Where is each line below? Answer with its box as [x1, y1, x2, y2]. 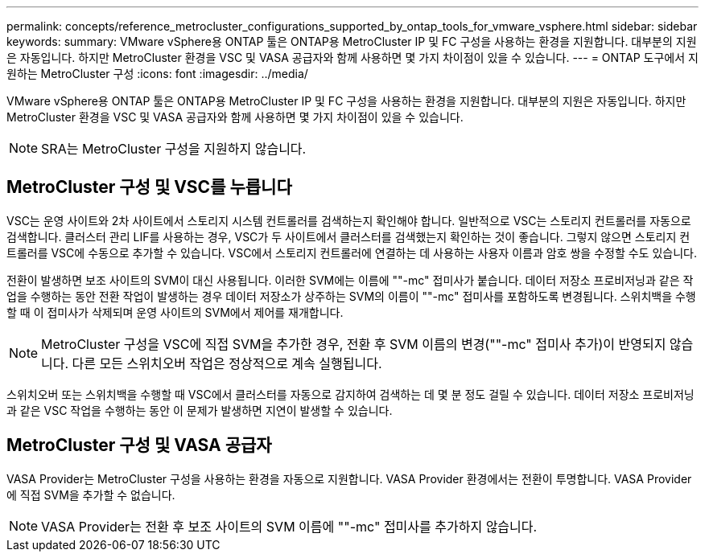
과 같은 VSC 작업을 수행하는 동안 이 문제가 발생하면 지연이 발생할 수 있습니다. [6, 403, 393, 417]
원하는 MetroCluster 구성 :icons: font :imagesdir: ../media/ [6, 67, 308, 80]
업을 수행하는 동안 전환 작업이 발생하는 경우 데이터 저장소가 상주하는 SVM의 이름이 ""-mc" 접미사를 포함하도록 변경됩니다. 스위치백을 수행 [6, 289, 696, 303]
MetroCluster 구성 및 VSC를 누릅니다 [6, 177, 292, 198]
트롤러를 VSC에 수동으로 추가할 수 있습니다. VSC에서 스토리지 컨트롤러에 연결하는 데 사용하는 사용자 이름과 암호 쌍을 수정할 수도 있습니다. [6, 245, 697, 260]
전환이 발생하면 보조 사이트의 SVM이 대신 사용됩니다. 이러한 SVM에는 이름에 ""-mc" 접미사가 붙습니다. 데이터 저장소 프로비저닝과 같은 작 [6, 273, 694, 287]
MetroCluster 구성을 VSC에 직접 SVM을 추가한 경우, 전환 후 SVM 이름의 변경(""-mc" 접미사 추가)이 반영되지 [41, 335, 666, 352]
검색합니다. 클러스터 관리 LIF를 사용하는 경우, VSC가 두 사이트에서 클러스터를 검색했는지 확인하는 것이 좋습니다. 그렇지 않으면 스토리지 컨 [6, 229, 691, 244]
